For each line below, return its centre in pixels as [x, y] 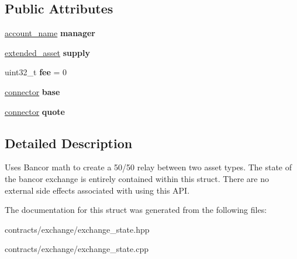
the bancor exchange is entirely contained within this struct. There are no [137, 178]
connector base [32, 91]
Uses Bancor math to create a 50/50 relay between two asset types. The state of [148, 167]
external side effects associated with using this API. [97, 190]
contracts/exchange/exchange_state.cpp [77, 249]
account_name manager [50, 33]
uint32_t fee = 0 [36, 72]
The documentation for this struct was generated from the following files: [136, 210]
